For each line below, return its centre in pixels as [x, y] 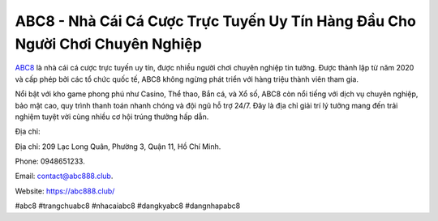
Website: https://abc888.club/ [65, 191]
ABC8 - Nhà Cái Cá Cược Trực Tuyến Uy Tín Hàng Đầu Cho [216, 21]
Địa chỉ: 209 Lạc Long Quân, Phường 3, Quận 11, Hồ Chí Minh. [118, 147]
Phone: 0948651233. [50, 161]
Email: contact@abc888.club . [64, 176]
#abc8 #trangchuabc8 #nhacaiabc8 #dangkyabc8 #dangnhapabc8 [128, 206]
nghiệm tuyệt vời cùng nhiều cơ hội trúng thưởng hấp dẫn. [112, 117]
